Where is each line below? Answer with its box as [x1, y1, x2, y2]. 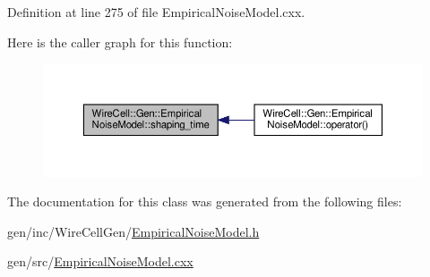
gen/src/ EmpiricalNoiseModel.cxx [7, 252, 193, 271]
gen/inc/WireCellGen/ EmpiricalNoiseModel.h [7, 222, 260, 240]
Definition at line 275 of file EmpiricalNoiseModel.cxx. [7, 3, 305, 21]
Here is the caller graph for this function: [7, 32, 233, 51]
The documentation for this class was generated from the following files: [7, 192, 402, 211]
